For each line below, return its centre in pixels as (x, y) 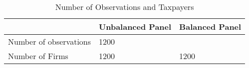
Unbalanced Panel (135, 27)
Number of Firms (38, 56)
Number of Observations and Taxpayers (124, 7)
